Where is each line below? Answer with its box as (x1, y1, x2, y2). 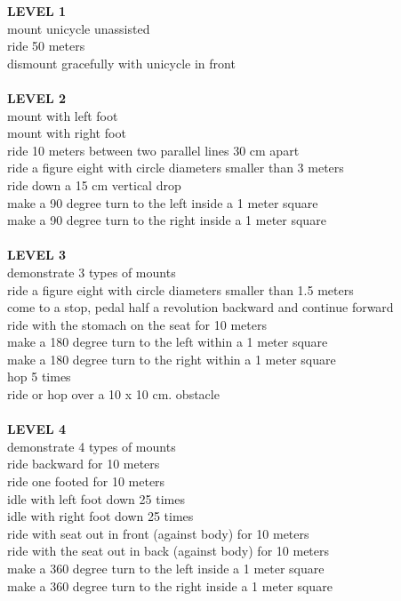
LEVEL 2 (7, 88, 67, 107)
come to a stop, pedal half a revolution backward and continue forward (7, 298, 394, 317)
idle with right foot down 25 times (7, 507, 194, 525)
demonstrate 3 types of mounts (7, 262, 176, 281)
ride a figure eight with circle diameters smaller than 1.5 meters (7, 280, 354, 299)
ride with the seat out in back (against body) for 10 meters (7, 541, 330, 560)
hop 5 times (7, 367, 71, 386)
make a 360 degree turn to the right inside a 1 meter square (7, 576, 333, 595)
